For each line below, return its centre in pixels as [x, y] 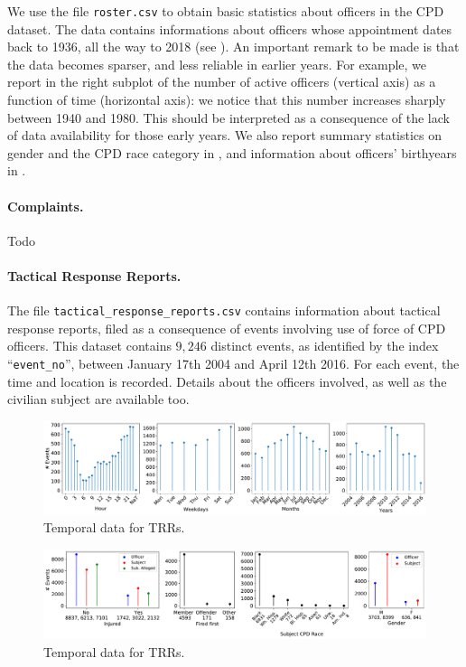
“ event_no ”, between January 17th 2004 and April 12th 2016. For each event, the [233, 364]
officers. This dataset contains [89, 346]
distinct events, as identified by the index [325, 346]
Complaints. [46, 206]
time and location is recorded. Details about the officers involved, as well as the [227, 381]
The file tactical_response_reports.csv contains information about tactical [224, 310]
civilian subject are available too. [98, 399]
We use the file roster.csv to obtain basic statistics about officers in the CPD [226, 11]
